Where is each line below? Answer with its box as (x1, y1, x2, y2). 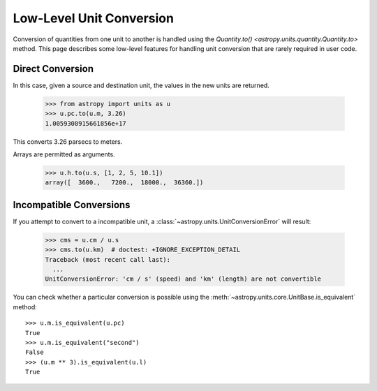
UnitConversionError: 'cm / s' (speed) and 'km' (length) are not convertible (45, 275, 321, 283)
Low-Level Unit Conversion (13, 10, 175, 26)
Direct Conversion (13, 63, 94, 75)
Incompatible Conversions (13, 199, 131, 211)
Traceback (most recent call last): (45, 256, 171, 263)
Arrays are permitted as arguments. (13, 150, 115, 158)
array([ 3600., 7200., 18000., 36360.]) (45, 179, 204, 186)
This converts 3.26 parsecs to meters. (13, 137, 123, 146)
